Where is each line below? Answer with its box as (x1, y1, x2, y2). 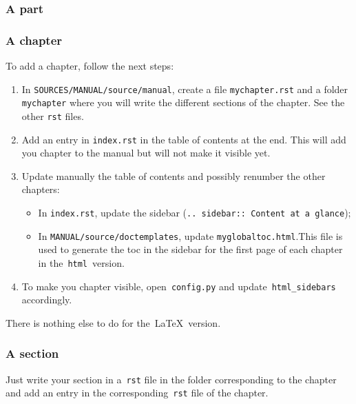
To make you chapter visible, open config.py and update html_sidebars (21, 279, 336, 293)
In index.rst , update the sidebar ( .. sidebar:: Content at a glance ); (38, 205, 351, 220)
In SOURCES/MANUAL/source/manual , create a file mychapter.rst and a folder (21, 81, 348, 96)
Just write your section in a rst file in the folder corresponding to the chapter (6, 372, 337, 386)
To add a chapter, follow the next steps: (6, 59, 174, 73)
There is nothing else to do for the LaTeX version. (6, 315, 221, 330)
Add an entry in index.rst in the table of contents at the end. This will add (21, 132, 346, 146)
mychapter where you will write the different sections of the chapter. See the (21, 95, 345, 110)
